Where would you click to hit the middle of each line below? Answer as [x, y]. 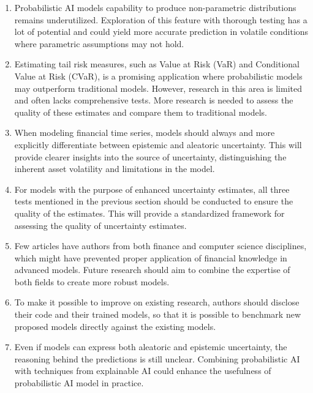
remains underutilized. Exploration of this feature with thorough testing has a [161, 19]
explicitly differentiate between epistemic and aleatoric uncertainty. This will [158, 144]
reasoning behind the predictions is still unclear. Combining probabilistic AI [157, 358]
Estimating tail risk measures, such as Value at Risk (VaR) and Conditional [157, 64]
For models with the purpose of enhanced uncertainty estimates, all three [152, 189]
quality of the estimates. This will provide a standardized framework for [149, 213]
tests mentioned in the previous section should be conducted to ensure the [154, 201]
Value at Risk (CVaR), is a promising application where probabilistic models [158, 76]
